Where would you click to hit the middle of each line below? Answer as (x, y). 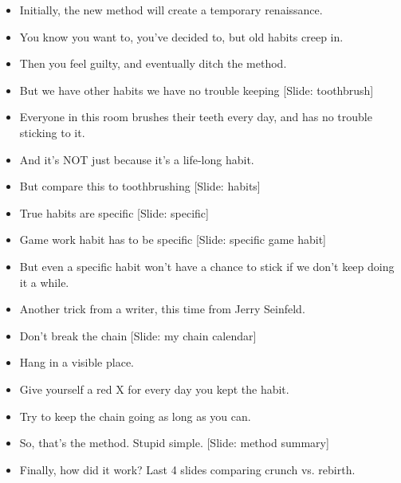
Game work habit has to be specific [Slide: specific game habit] (173, 240)
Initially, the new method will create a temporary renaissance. (171, 10)
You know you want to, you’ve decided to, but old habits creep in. (181, 36)
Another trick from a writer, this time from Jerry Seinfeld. (162, 309)
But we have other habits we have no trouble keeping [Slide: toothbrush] (197, 90)
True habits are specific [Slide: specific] (114, 212)
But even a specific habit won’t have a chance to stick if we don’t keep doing (207, 266)
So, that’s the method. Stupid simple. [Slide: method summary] (174, 443)
